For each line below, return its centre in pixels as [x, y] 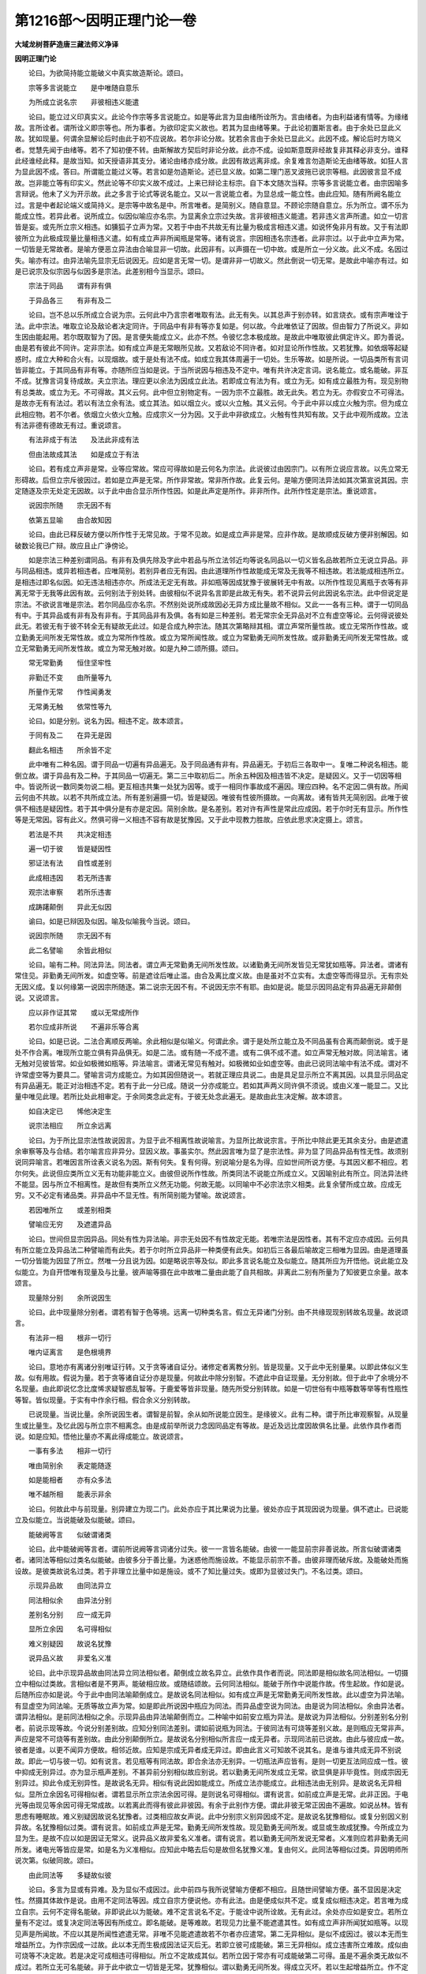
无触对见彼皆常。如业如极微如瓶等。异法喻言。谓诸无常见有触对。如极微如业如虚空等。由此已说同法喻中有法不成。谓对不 [211, 1064]
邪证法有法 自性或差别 [70, 863]
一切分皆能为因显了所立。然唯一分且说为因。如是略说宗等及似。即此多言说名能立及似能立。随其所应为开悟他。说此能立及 [211, 1261]
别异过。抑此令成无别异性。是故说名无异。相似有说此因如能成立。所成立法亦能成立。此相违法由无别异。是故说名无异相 [208, 1783]
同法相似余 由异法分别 [70, 1600]
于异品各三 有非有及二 [70, 300]
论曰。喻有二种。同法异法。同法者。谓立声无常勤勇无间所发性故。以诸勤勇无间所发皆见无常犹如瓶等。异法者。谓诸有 [218, 965]
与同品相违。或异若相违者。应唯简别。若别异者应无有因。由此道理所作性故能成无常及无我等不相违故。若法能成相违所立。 [211, 571]
